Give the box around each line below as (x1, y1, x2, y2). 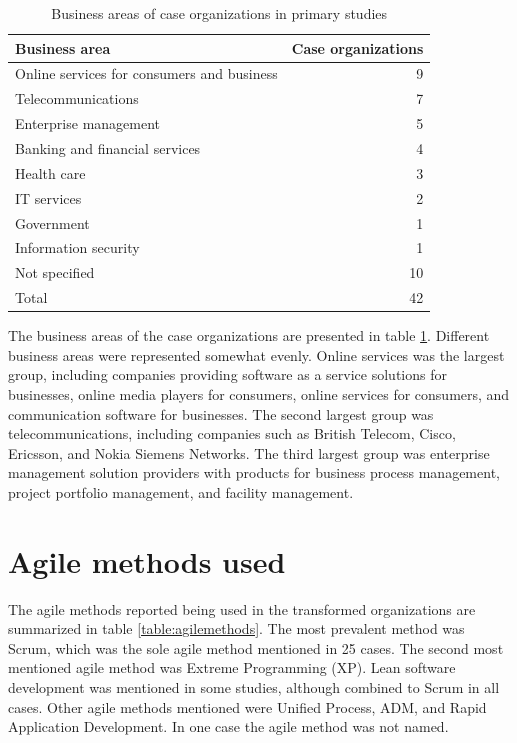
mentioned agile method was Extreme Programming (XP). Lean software (8, 657, 456, 678)
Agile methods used (8, 540, 286, 581)
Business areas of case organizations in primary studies (51, 3, 388, 23)
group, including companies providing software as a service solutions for (8, 364, 447, 385)
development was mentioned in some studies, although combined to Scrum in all (8, 676, 500, 697)
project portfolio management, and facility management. (8, 481, 354, 502)
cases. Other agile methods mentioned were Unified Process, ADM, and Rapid (8, 696, 487, 717)
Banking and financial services (15, 137, 201, 158)
